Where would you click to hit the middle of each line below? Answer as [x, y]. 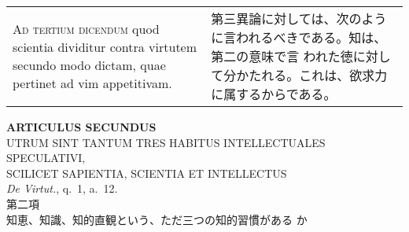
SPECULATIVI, [46, 158]
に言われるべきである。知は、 [299, 37]
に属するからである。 [274, 94]
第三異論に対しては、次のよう [299, 18]
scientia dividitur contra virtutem [105, 47]
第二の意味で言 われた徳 [282, 56]
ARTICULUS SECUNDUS [81, 127]
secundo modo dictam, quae [89, 65]
